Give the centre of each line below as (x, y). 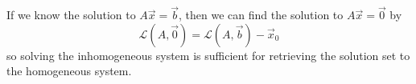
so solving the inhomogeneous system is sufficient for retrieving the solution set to (208, 55)
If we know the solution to (71, 15)
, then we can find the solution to (261, 15)
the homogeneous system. (69, 71)
